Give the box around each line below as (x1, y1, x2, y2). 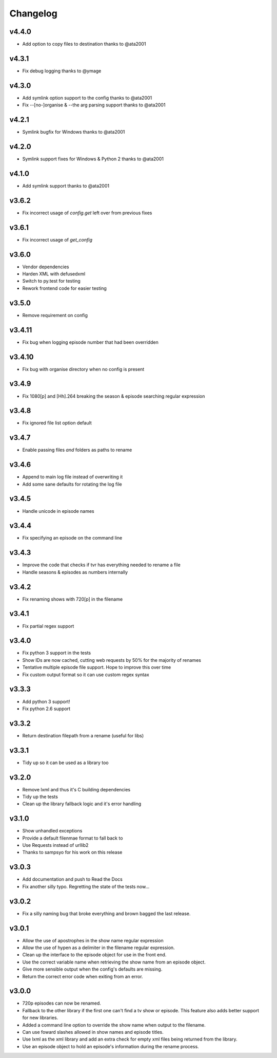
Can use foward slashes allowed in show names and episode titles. (22, 1029, 164, 1035)
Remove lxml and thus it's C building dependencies (22, 786, 131, 792)
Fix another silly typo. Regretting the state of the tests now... (22, 883, 150, 889)
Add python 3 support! (22, 698, 70, 704)
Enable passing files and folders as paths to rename (22, 447, 132, 453)
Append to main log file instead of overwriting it (22, 474, 123, 480)
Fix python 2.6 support (22, 706, 71, 712)
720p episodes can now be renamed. (22, 1000, 101, 1007)
